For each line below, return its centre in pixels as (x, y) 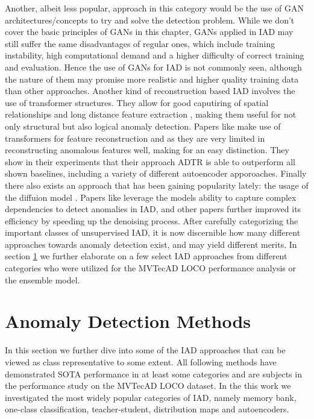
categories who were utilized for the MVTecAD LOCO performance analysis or (151, 268)
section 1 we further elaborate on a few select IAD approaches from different (146, 256)
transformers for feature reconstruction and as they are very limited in (135, 138)
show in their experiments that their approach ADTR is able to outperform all (150, 161)
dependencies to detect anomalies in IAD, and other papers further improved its (153, 209)
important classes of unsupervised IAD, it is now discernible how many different (153, 232)
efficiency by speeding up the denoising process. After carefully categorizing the (152, 220)
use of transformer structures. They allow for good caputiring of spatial (137, 102)
